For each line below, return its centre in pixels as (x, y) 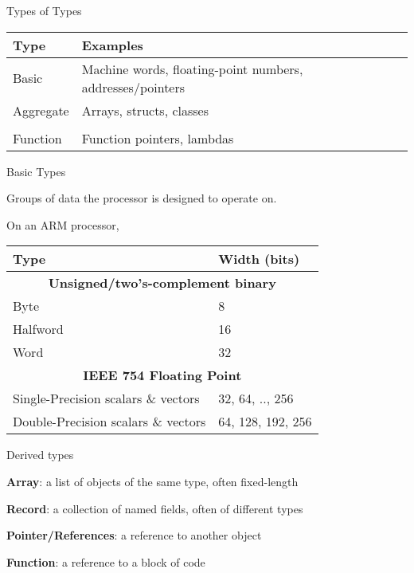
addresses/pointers (133, 87)
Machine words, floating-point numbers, (192, 69)
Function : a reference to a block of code (106, 561)
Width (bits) (259, 259)
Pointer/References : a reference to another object (134, 535)
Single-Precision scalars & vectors (106, 398)
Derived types (40, 455)
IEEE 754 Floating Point (162, 375)
